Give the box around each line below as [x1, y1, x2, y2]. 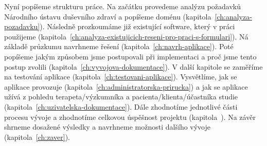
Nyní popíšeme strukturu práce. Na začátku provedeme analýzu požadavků [4, 1, 241, 11]
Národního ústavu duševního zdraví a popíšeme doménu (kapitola [4, 11, 211, 22]
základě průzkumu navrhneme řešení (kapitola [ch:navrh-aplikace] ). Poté [4, 41, 234, 52]
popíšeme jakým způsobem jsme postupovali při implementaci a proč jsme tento [4, 51, 257, 61]
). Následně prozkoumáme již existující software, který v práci [40, 21, 235, 32]
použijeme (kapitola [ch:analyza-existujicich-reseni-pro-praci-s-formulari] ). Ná [4, 31, 248, 41]
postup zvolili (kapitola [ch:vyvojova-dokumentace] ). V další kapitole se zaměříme [4, 61, 263, 72]
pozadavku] [4, 21, 40, 32]
